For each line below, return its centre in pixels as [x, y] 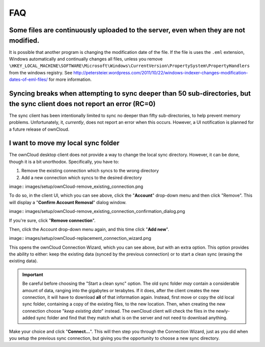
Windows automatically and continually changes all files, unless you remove [86, 59]
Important [33, 275]
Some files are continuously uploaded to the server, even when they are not [127, 30]
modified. [24, 40]
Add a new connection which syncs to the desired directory [82, 177]
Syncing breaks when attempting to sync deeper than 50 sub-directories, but [130, 94]
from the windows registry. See [41, 72]
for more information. [70, 80]
